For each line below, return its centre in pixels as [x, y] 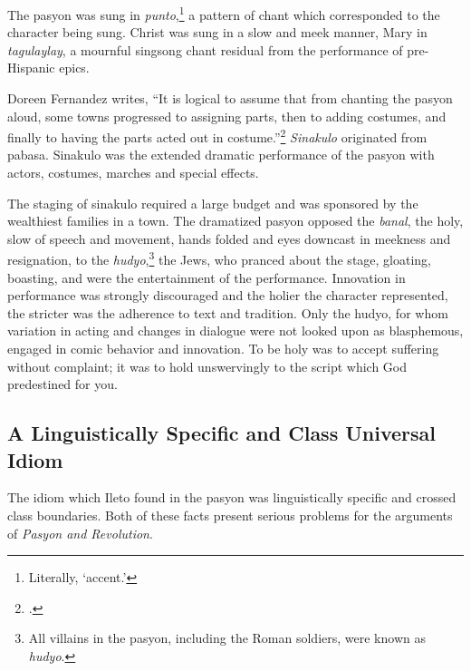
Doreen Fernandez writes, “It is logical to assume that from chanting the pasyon [230, 98]
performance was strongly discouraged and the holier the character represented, [228, 295]
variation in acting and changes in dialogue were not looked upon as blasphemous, [235, 331]
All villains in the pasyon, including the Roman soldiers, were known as [227, 638]
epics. [74, 68]
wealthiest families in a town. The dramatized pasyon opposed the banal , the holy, [235, 221]
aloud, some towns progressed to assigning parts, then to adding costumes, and [227, 116]
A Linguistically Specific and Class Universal [222, 433]
